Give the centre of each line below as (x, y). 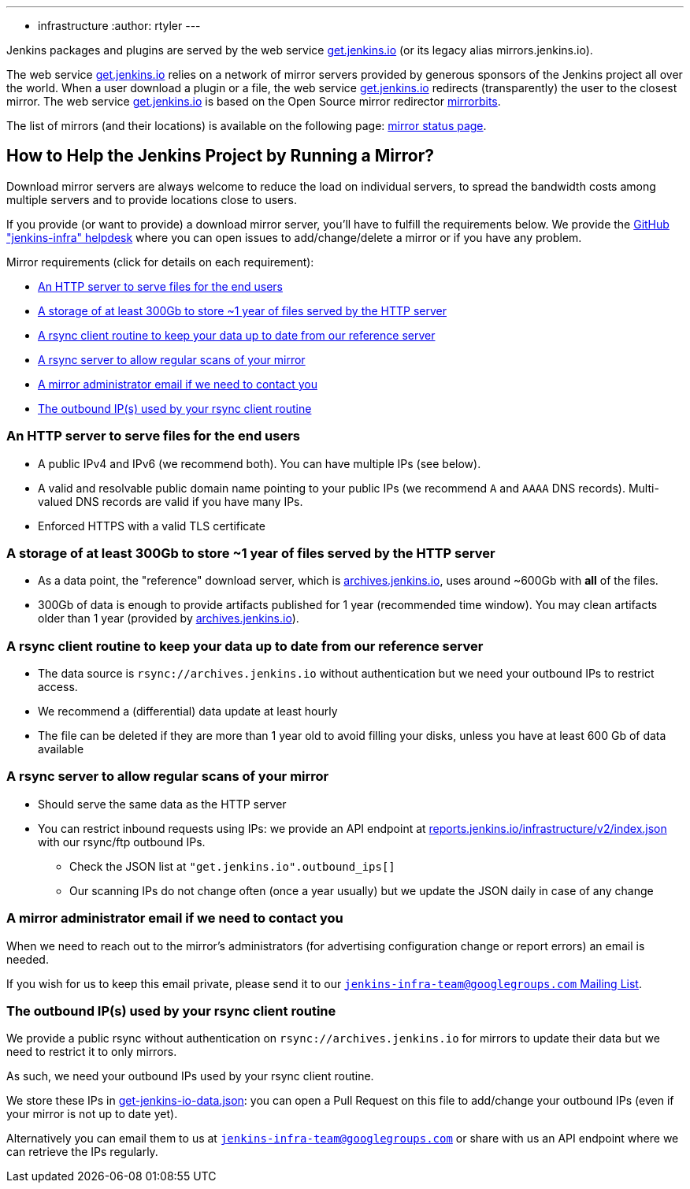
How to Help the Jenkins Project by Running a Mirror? (220, 156)
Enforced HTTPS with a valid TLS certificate (152, 526)
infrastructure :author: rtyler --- (119, 26)
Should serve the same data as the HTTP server (162, 804)
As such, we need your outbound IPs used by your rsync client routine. (190, 1076)
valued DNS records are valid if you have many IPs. (171, 501)
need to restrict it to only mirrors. (92, 1052)
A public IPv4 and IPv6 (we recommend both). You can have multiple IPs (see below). (260, 463)
